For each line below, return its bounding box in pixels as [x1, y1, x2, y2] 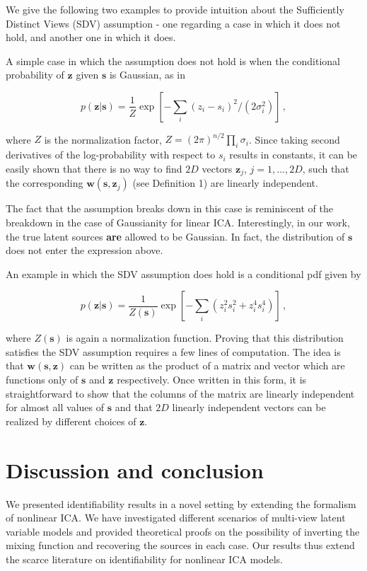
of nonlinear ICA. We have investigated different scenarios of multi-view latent [6, 510, 346, 525]
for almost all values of [6, 400, 105, 415]
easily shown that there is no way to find [6, 161, 182, 175]
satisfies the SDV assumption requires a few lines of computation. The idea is [6, 344, 341, 359]
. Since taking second [248, 132, 340, 146]
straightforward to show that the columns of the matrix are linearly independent [6, 386, 355, 400]
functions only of [6, 372, 78, 387]
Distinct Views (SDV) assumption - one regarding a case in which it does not [6, 16, 341, 30]
